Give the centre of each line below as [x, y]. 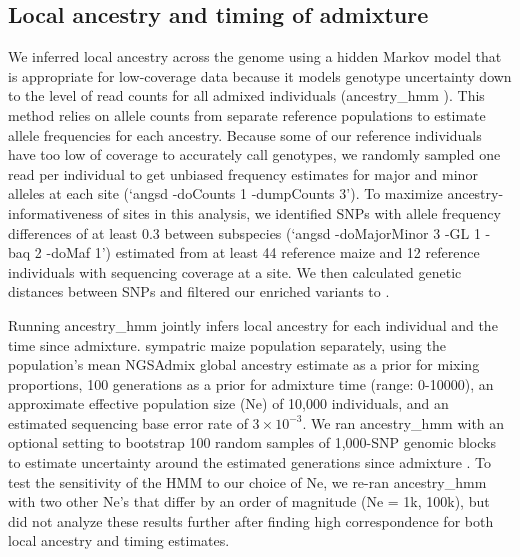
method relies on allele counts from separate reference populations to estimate [247, 114]
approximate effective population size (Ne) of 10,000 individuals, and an [228, 403]
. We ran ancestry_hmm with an [403, 422]
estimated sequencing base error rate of [128, 422]
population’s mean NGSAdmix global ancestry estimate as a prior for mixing [244, 364]
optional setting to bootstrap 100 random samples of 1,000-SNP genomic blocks [252, 442]
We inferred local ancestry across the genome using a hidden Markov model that [255, 56]
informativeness [55, 212]
